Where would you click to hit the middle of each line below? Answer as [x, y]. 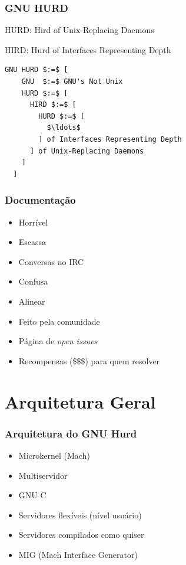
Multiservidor [43, 475]
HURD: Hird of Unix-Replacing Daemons [79, 30]
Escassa [32, 242]
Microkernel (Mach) [54, 455]
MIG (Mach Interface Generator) [78, 554]
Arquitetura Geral [80, 401]
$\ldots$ [64, 128]
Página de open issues [58, 341]
